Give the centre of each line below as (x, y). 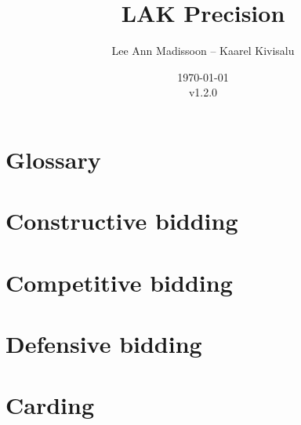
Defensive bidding (104, 344)
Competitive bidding (119, 282)
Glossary (53, 159)
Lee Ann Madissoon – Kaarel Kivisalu (203, 51)
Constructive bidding (122, 221)
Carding (50, 405)
